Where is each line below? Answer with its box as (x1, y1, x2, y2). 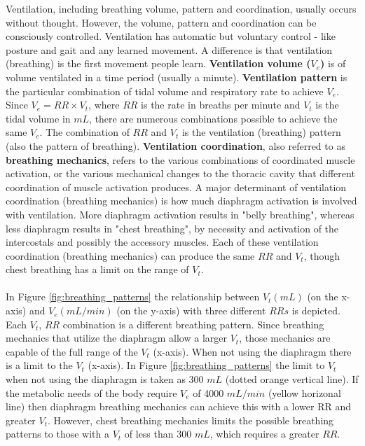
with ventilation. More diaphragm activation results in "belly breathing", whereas (6, 207, 354, 221)
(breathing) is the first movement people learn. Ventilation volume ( (6, 56, 311, 71)
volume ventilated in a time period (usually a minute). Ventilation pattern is (6, 69, 347, 84)
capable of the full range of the (6, 344, 138, 358)
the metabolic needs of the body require (6, 385, 177, 400)
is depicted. (291, 303, 340, 318)
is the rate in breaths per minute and (141, 97, 301, 112)
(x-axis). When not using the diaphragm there (153, 344, 352, 358)
